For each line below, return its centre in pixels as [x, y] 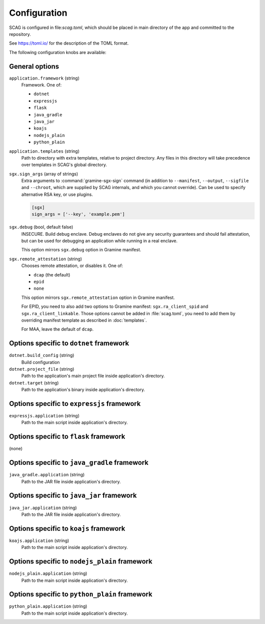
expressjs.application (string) [44, 416]
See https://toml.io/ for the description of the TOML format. [69, 43]
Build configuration [40, 362]
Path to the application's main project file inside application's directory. [93, 376]
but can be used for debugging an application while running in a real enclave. [99, 241]
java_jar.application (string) [43, 508]
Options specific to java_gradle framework [79, 463]
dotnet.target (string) [34, 382]
